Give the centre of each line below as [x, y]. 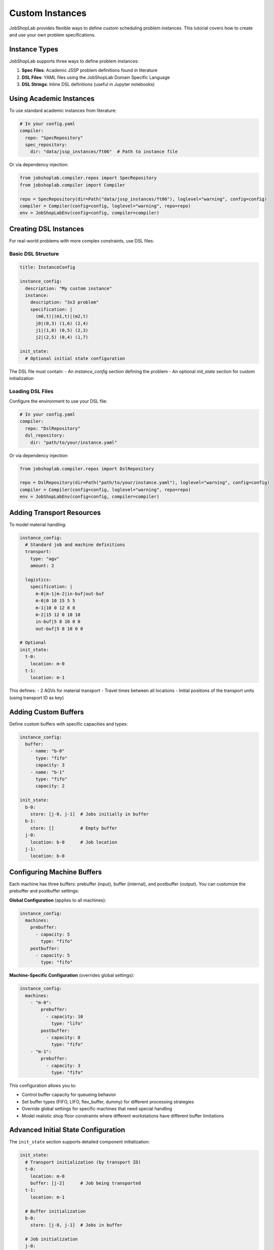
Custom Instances [48, 13]
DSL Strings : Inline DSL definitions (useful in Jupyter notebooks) [88, 84]
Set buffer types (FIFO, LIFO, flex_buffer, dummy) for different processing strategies [108, 1101]
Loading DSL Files [31, 391]
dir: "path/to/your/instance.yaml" [74, 442]
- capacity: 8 [63, 1038]
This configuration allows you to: [43, 1085]
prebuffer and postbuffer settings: [44, 891]
